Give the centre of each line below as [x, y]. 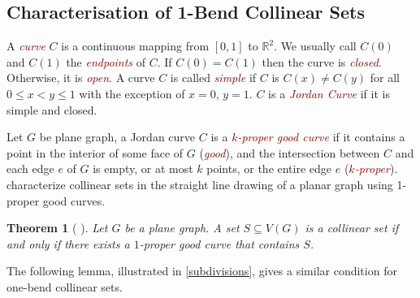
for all [385, 78]
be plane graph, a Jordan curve [117, 137]
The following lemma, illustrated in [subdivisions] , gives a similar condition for [202, 271]
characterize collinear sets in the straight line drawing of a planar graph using [200, 184]
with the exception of [132, 93]
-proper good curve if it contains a [321, 137]
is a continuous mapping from [135, 46]
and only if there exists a [68, 243]
